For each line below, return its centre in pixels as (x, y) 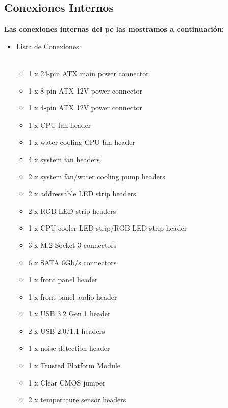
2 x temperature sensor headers (77, 400)
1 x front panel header (63, 279)
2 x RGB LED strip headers (72, 210)
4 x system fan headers (64, 159)
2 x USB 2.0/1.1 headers (67, 331)
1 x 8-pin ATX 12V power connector (85, 90)
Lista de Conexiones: (48, 46)
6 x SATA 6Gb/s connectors (72, 262)
